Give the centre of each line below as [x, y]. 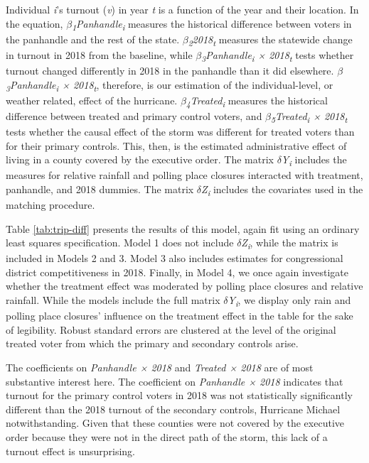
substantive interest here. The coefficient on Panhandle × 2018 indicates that [175, 381]
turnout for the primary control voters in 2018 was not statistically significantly [179, 395]
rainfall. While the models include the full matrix [113, 300]
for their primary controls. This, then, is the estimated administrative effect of [176, 145]
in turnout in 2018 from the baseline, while [99, 54]
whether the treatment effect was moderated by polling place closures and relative [184, 286]
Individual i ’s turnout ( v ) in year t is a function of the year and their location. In [182, 9]
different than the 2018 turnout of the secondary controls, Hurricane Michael [173, 409]
